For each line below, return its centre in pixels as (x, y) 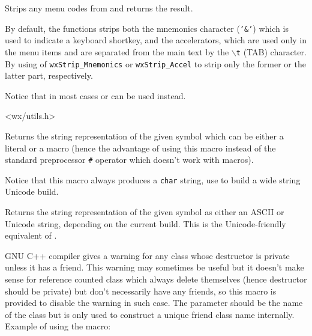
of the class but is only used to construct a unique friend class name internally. (150, 314)
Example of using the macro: (58, 326)
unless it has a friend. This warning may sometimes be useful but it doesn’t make (154, 267)
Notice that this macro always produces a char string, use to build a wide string (153, 179)
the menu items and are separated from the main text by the (117, 51)
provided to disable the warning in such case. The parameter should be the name (154, 303)
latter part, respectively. (49, 75)
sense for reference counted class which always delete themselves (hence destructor (156, 279)
